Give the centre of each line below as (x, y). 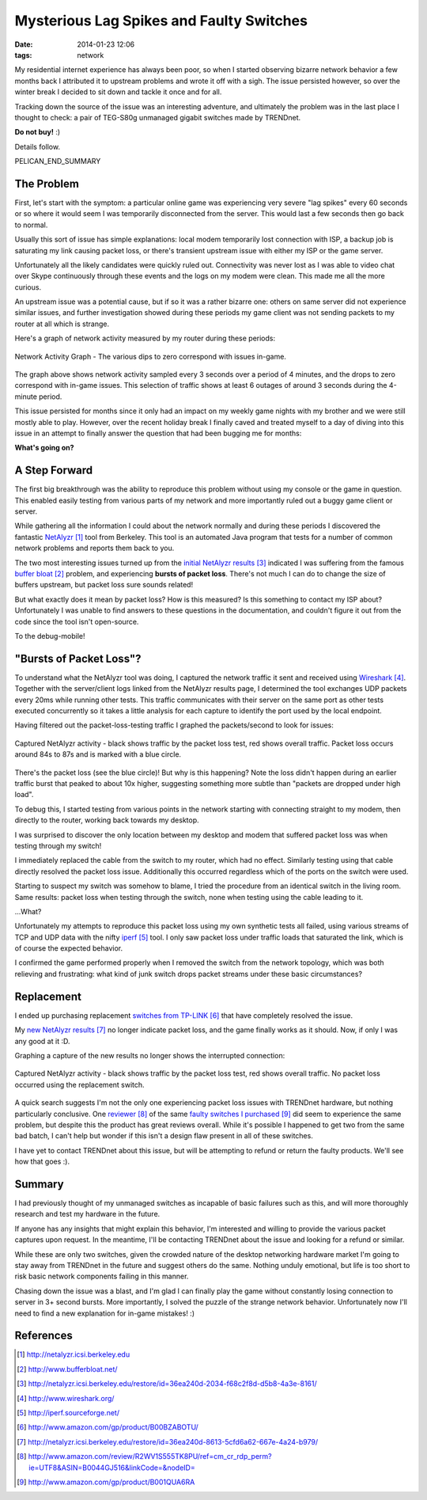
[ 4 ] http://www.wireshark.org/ (66, 1398)
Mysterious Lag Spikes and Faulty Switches (161, 21)
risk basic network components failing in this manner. (102, 1276)
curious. (28, 287)
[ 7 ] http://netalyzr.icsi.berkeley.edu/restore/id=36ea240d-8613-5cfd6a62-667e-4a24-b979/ (168, 1441)
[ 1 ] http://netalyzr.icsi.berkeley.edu (74, 1354)
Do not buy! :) (38, 132)
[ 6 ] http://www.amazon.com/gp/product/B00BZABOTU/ (108, 1427)
